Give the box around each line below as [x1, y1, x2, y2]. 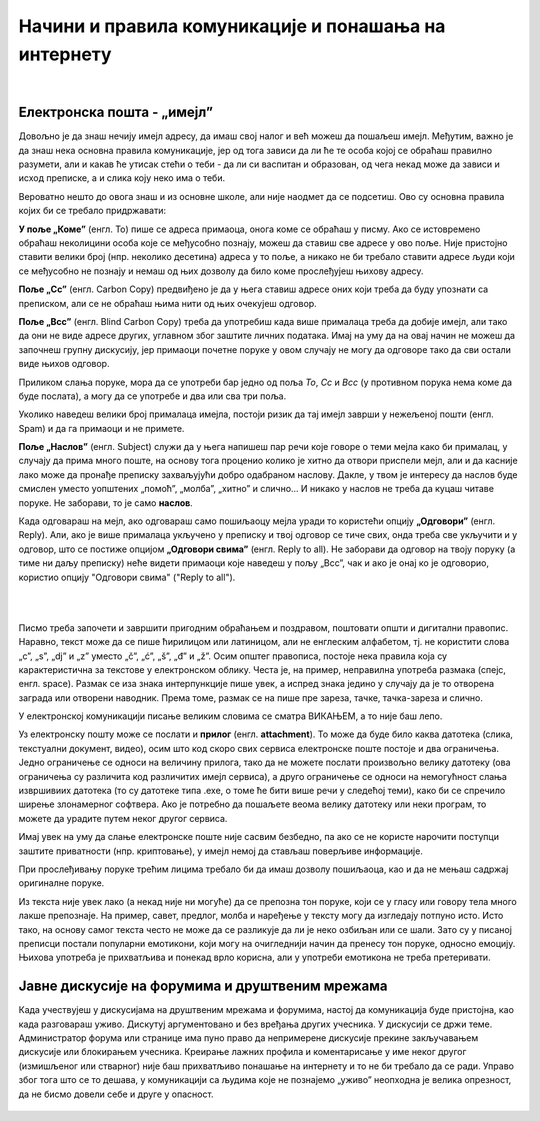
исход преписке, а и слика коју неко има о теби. [18, 172, 225, 184]
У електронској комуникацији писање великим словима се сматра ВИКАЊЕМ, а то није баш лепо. [18, 710, 443, 722]
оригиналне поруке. [18, 877, 105, 889]
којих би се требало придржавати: [18, 205, 167, 217]
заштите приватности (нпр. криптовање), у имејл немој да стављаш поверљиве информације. [18, 845, 424, 857]
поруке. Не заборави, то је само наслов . [18, 496, 194, 509]
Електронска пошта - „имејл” [18, 104, 214, 121]
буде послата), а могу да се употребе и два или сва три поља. [18, 390, 287, 402]
